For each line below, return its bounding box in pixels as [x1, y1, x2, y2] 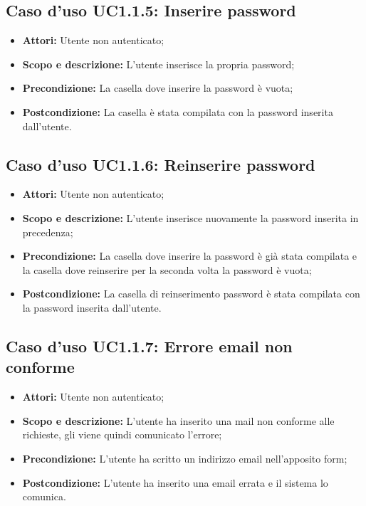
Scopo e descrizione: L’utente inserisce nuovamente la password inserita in [22, 210, 359, 225]
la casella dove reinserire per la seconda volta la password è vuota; [22, 262, 312, 277]
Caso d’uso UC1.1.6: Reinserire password [6, 153, 315, 175]
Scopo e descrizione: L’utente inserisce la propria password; [22, 56, 295, 71]
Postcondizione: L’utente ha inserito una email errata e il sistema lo [22, 475, 328, 490]
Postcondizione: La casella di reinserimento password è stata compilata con [22, 286, 360, 301]
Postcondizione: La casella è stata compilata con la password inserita [22, 104, 333, 119]
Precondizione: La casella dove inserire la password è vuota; [22, 80, 293, 95]
